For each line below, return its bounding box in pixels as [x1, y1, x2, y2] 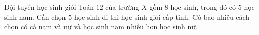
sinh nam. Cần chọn [4, 11, 66, 22]
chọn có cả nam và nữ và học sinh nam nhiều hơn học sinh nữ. [4, 21, 198, 32]
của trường [105, 2, 139, 12]
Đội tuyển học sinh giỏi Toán [4, 2, 94, 12]
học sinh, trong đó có [170, 2, 236, 12]
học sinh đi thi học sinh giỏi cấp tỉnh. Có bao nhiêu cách [74, 11, 250, 22]
